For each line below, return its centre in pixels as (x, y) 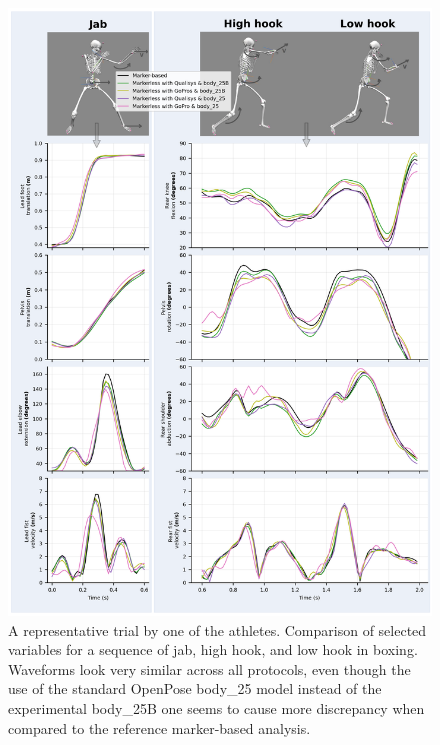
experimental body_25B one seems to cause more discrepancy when (216, 708)
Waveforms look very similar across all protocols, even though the (209, 668)
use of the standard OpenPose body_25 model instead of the (195, 688)
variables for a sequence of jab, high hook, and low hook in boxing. (213, 649)
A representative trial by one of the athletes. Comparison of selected (217, 629)
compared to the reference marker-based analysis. (159, 727)
